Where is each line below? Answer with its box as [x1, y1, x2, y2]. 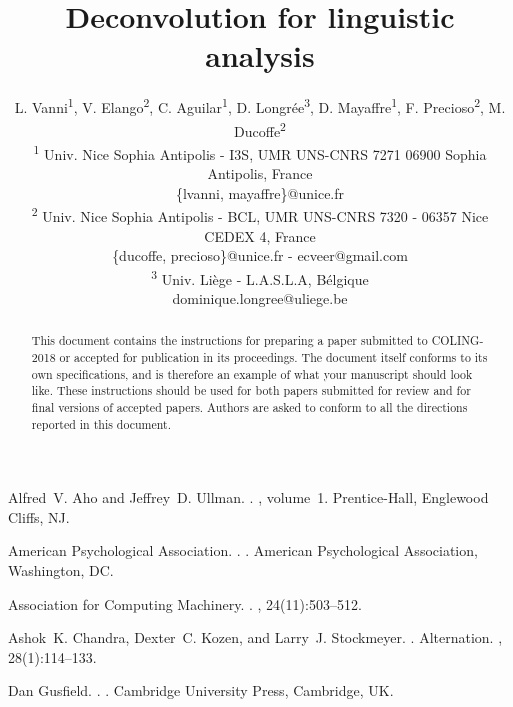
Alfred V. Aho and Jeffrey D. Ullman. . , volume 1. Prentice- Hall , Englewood [8, 487, 489, 508]
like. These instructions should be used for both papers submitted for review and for [31, 382, 471, 399]
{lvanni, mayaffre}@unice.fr [175, 182, 345, 203]
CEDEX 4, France [204, 225, 316, 246]
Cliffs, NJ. [8, 506, 70, 527]
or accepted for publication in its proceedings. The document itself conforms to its [59, 348, 488, 365]
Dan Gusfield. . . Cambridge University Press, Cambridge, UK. [8, 680, 394, 701]
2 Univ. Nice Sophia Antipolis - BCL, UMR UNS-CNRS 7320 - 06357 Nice [31, 203, 489, 226]
